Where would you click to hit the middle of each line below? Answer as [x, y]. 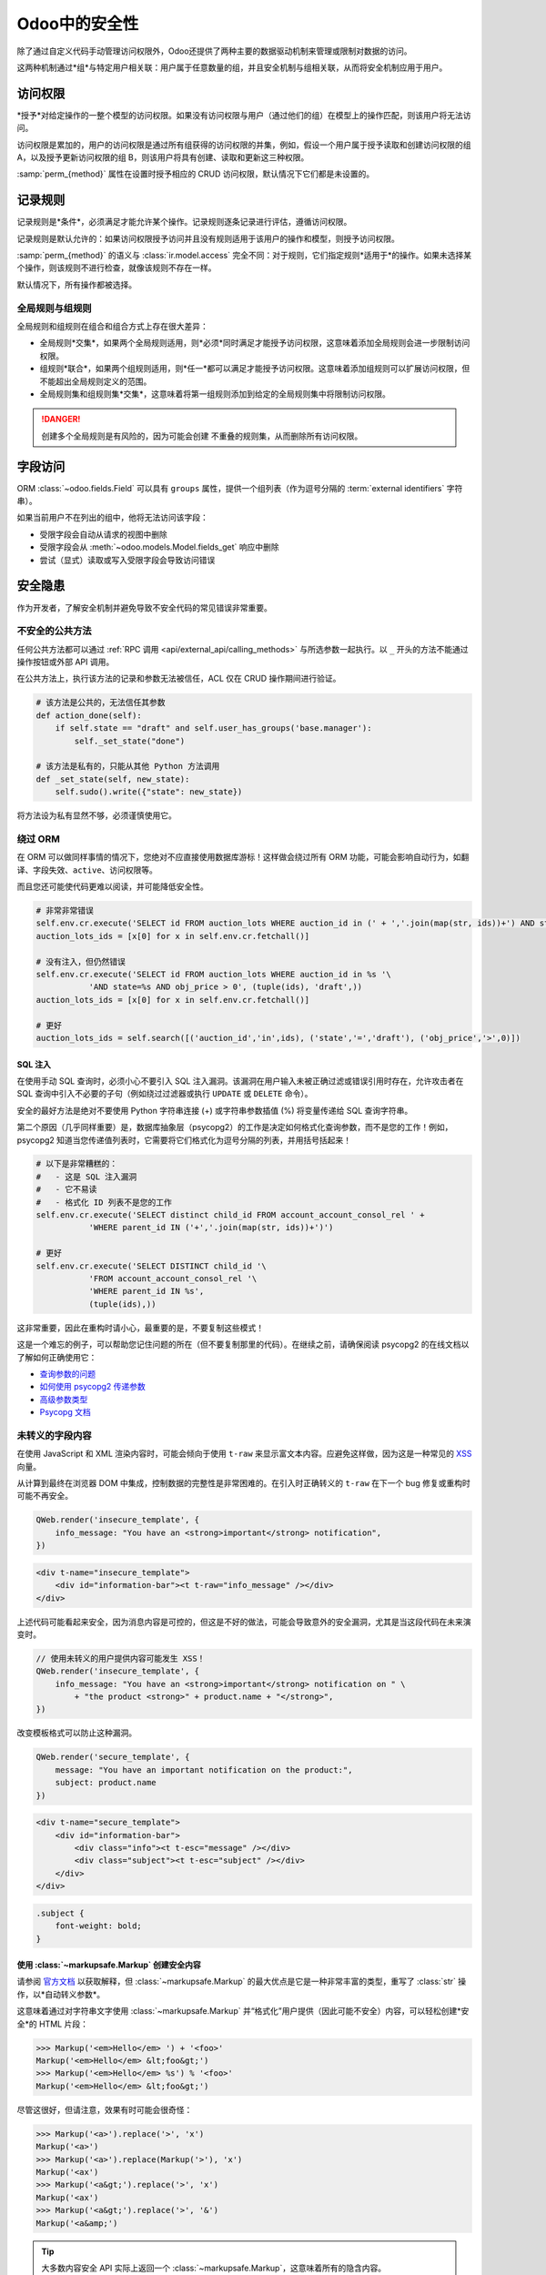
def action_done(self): [89, 715]
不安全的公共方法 [54, 631]
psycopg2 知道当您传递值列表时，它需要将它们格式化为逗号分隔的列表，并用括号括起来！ [184, 1140]
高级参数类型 [64, 1399]
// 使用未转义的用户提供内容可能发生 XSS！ [121, 1658]
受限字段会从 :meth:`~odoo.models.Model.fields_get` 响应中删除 [159, 547]
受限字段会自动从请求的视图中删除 [103, 534]
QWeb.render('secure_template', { [113, 1757]
